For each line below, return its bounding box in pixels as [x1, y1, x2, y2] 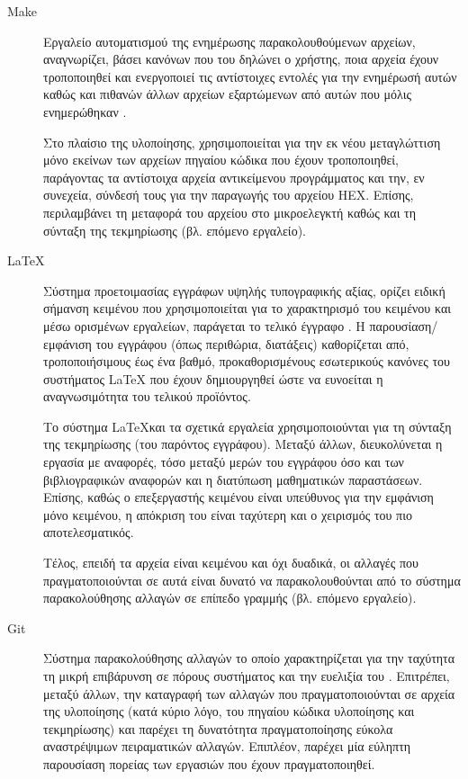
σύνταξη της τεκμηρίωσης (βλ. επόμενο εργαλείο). [43, 220, 306, 239]
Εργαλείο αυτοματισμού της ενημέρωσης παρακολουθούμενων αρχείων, [43, 31, 416, 50]
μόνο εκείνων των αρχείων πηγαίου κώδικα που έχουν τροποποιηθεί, [43, 150, 399, 169]
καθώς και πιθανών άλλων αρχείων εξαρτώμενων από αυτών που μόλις [43, 85, 411, 103]
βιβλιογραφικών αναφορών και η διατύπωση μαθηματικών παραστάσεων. [43, 470, 423, 488]
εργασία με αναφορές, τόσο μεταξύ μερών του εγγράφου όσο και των [43, 452, 404, 471]
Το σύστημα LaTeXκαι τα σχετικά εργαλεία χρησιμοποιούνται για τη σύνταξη [43, 416, 452, 435]
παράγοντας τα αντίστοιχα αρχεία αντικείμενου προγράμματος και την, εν [43, 167, 425, 186]
